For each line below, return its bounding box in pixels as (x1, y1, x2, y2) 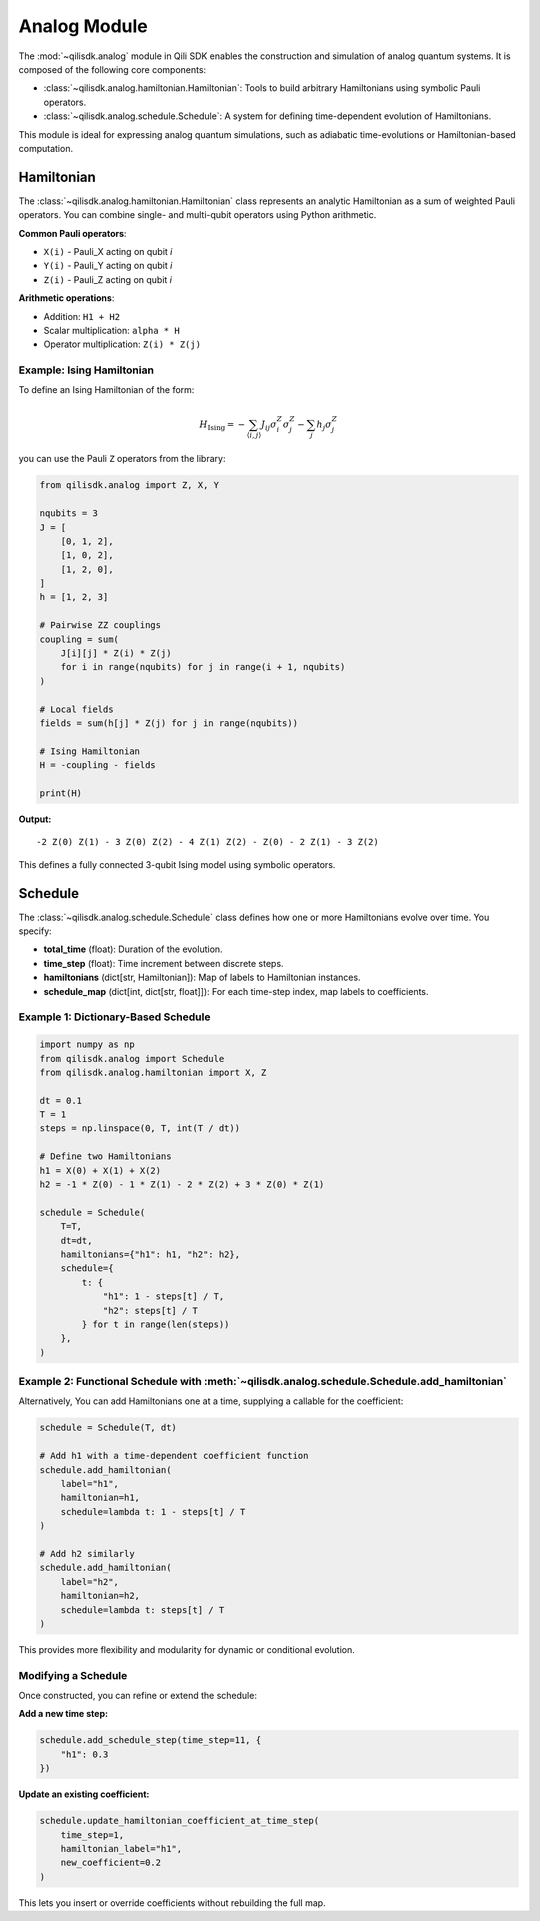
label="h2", (60, 1576, 120, 1587)
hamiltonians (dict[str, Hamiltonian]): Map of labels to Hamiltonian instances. (43, 971, 361, 984)
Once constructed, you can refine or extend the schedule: (18, 1690, 257, 1702)
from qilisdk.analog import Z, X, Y (39, 480, 220, 491)
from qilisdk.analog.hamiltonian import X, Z (39, 1066, 267, 1078)
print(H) (39, 787, 83, 799)
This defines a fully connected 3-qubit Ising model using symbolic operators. (18, 858, 336, 870)
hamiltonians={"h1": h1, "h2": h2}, (60, 1248, 240, 1260)
